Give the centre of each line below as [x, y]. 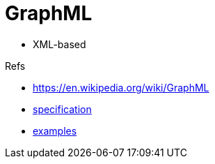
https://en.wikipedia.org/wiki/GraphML [121, 87]
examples [55, 131]
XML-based [59, 44]
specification [62, 109]
